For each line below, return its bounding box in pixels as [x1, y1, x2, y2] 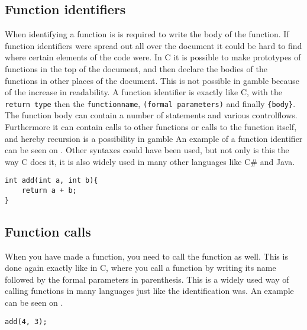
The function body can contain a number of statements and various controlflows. [5, 109, 298, 121]
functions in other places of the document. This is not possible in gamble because [5, 74, 299, 86]
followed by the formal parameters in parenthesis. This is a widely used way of [5, 273, 289, 285]
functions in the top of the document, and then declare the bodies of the [5, 62, 267, 75]
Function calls [5, 222, 91, 240]
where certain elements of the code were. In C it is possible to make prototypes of [5, 51, 301, 63]
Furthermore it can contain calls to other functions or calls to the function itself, [5, 121, 297, 133]
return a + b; [21, 186, 77, 195]
